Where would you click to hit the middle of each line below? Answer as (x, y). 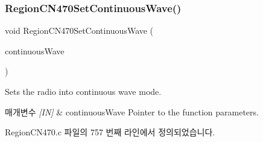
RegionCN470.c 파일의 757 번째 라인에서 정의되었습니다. (110, 132)
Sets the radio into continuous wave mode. (83, 91)
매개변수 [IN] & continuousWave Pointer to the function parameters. (132, 111)
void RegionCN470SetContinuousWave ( (79, 31)
